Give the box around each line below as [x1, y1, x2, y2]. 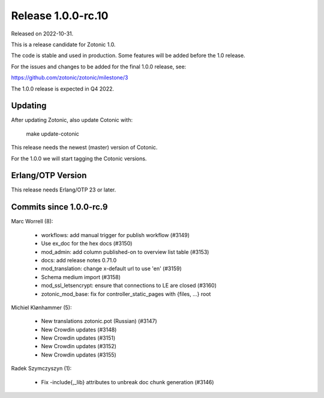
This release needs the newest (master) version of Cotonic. [11, 144, 158, 151]
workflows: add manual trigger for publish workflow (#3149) [41, 231, 190, 238]
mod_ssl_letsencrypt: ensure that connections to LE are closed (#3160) [41, 282, 217, 289]
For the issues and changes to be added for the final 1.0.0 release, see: [11, 63, 187, 70]
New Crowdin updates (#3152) [41, 343, 117, 350]
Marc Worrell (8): [11, 218, 53, 225]
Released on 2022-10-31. [11, 30, 74, 37]
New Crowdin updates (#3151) [41, 334, 116, 342]
